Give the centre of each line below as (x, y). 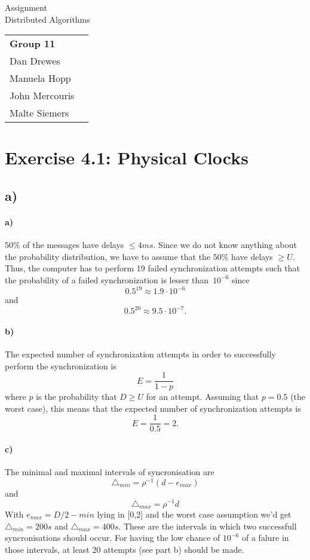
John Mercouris (42, 96)
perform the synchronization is (61, 365)
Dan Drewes (35, 61)
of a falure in (266, 538)
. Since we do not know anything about (225, 245)
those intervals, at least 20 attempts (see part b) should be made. (125, 549)
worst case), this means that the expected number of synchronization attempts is (153, 408)
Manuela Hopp (40, 78)
